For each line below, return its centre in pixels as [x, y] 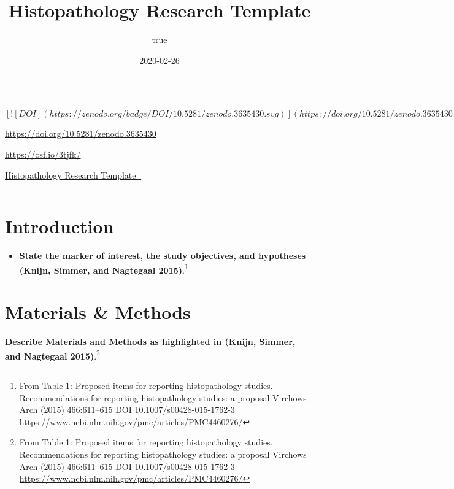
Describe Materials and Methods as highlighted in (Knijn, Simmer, [150, 341]
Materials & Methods [98, 312]
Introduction [60, 226]
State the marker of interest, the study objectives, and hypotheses [163, 256]
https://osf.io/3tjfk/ [43, 154]
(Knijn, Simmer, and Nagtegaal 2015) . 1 [104, 269]
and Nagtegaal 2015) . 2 [52, 355]
